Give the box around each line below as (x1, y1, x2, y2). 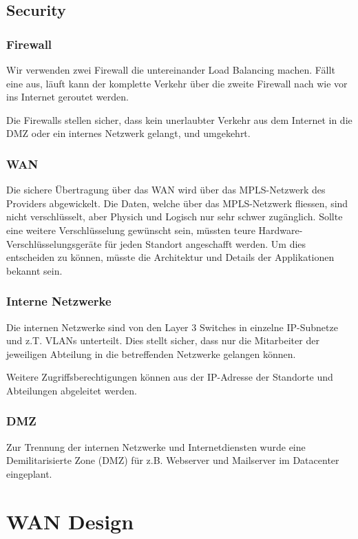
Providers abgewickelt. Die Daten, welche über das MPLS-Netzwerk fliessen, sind (6, 195, 348, 210)
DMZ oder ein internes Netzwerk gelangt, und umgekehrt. (6, 126, 251, 140)
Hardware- (258, 222, 303, 237)
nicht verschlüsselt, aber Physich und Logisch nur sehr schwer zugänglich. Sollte (6, 209, 343, 224)
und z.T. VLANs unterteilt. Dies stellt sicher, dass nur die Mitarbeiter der (6, 333, 319, 348)
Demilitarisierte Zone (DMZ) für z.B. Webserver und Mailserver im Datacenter (6, 453, 339, 467)
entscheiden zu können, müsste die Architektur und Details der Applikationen (6, 250, 335, 264)
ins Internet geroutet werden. (6, 89, 129, 104)
